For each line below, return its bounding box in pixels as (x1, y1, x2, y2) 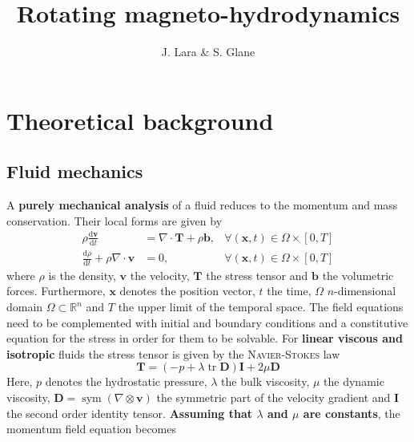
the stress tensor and (206, 266, 308, 283)
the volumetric (322, 266, 394, 283)
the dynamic (324, 373, 384, 390)
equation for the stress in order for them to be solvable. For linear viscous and (6, 330, 404, 347)
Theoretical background (6, 103, 274, 136)
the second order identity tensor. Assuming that (6, 404, 253, 421)
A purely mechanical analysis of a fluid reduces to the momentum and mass (6, 197, 398, 213)
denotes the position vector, (119, 282, 255, 299)
